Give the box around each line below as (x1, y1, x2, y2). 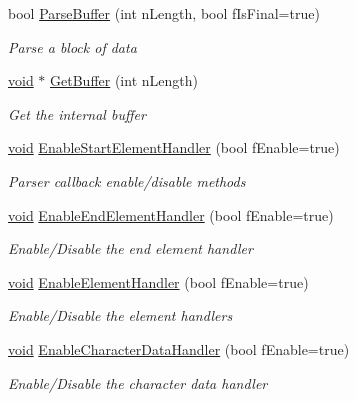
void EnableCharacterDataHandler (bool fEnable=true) (8, 338, 350, 359)
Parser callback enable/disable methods (8, 170, 246, 191)
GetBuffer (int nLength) (50, 70, 198, 91)
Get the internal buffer (8, 103, 146, 124)
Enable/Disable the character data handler (8, 372, 268, 393)
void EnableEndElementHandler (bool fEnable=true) (8, 204, 334, 225)
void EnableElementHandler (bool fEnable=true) (8, 271, 309, 292)
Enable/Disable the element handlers (8, 305, 233, 326)
